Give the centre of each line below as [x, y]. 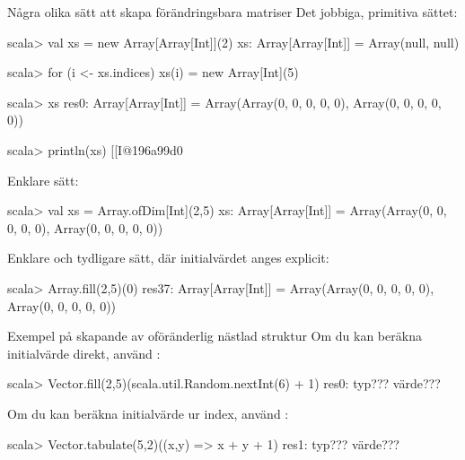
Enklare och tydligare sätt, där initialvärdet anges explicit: [168, 258]
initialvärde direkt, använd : [84, 353]
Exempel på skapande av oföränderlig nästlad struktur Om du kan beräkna [215, 336]
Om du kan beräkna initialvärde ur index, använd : [148, 413]
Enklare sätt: [43, 180]
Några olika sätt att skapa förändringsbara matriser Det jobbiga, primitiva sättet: [232, 12]
